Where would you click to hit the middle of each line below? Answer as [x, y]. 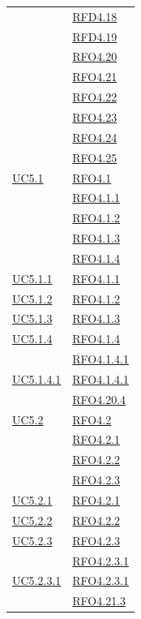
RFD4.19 [95, 36]
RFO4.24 [95, 137]
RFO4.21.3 [99, 601]
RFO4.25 [95, 157]
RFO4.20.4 [99, 399]
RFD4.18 [95, 16]
